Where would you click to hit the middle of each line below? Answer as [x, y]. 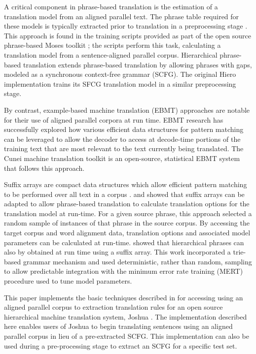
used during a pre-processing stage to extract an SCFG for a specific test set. [121, 345]
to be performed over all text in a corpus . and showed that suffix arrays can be [124, 194]
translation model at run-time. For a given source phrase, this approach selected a [128, 213]
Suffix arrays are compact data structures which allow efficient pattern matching [126, 184]
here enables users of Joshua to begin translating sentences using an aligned [118, 326]
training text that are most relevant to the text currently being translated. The [124, 148]
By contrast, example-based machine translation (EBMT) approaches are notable [127, 110]
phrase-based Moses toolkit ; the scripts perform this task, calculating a [112, 45]
